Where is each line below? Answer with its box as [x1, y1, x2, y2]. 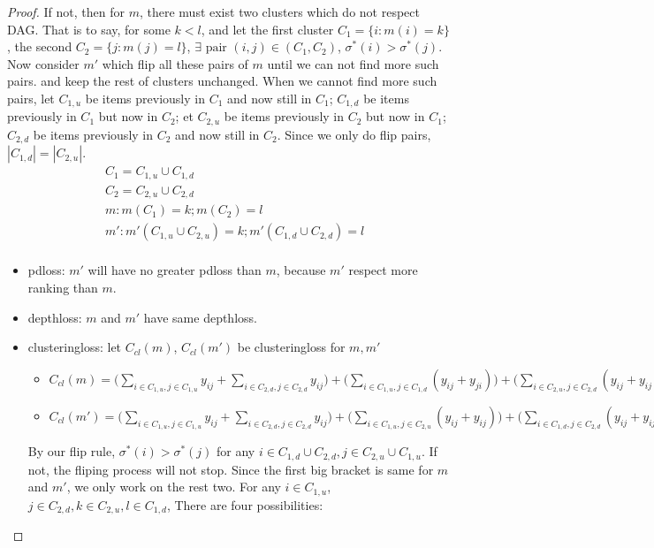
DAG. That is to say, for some [7, 19, 171, 38]
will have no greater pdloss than [87, 261, 262, 279]
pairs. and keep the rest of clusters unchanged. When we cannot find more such [7, 72, 437, 90]
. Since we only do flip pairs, [277, 125, 431, 143]
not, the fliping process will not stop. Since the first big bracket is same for [27, 460, 434, 478]
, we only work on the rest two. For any [66, 477, 281, 496]
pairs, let [7, 88, 55, 107]
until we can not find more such [267, 54, 439, 72]
